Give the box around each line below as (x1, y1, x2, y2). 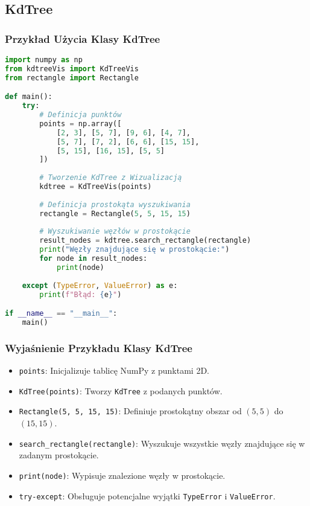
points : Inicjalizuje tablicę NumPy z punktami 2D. (19, 364, 209, 377)
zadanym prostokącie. (19, 449, 99, 461)
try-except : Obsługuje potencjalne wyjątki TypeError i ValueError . (19, 489, 276, 502)
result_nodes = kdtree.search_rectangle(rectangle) (39, 236, 251, 245)
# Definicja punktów (39, 110, 122, 120)
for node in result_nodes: (39, 254, 148, 263)
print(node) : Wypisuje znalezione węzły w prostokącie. (19, 469, 226, 481)
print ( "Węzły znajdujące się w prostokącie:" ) (39, 245, 230, 254)
